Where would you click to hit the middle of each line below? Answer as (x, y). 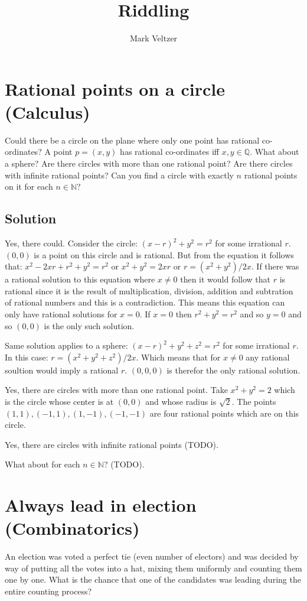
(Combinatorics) (72, 528)
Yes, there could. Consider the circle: (71, 243)
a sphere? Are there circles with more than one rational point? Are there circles (149, 163)
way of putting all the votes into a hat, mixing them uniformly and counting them (153, 568)
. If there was (275, 266)
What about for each (43, 464)
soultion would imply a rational (62, 370)
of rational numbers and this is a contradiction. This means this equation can (145, 302)
